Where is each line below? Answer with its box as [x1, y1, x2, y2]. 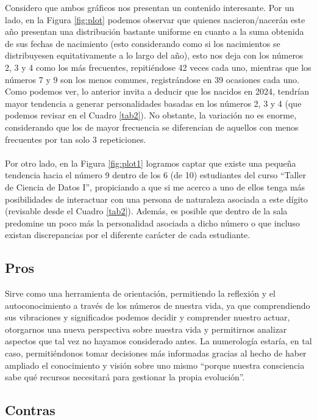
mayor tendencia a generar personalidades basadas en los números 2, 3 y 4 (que [5, 96, 302, 109]
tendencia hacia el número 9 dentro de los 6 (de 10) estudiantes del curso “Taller [5, 168, 306, 181]
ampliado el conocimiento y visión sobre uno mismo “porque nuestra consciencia [5, 358, 305, 371]
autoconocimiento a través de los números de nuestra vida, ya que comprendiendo [5, 299, 310, 311]
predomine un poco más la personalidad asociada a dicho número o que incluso [5, 216, 300, 229]
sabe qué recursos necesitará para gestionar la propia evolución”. [5, 371, 245, 383]
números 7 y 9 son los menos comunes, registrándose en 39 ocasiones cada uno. [5, 73, 299, 85]
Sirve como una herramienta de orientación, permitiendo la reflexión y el [5, 287, 276, 300]
